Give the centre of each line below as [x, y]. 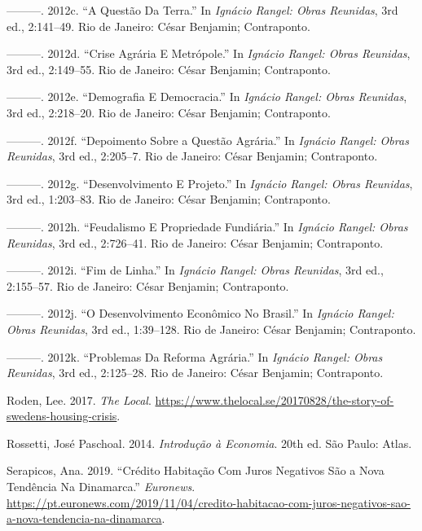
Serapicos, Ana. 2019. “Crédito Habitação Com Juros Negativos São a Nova [196, 470]
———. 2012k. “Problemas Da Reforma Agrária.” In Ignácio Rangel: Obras [195, 356]
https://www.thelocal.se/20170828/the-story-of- [275, 399]
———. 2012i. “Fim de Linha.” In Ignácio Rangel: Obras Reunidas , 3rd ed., [195, 270]
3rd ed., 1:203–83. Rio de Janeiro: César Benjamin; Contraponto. [169, 199]
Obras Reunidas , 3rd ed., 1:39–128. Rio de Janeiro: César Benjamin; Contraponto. [211, 329]
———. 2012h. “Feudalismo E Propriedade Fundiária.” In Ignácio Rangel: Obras [207, 226]
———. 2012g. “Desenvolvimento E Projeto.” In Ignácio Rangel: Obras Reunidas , [210, 183]
